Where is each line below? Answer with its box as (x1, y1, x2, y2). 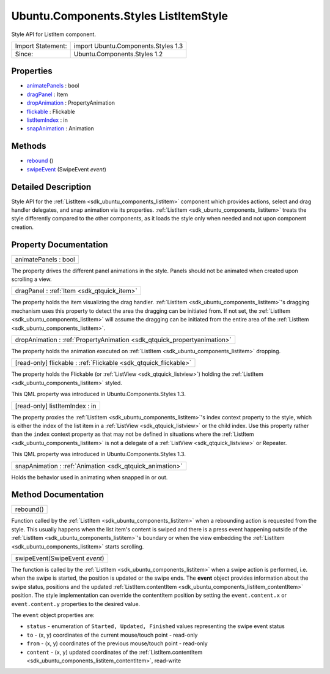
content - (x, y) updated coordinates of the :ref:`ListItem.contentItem (26, 648, 203, 656)
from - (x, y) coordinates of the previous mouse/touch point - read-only (26, 640, 208, 647)
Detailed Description (11, 181, 92, 192)
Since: (15, 50, 34, 58)
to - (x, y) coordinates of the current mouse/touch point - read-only (26, 631, 198, 638)
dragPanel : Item (26, 91, 68, 98)
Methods (11, 141, 46, 151)
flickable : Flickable (26, 108, 76, 115)
